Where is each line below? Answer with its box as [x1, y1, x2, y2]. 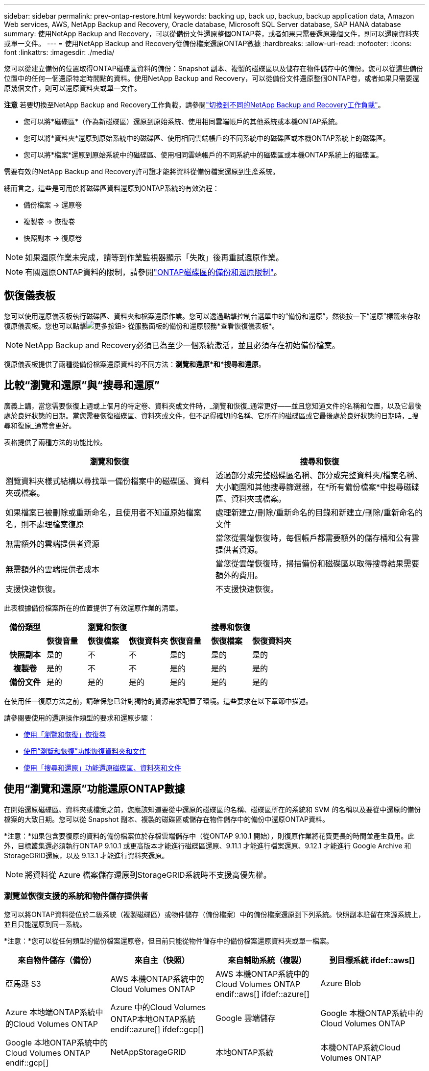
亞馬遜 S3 [5, 979, 41, 989]
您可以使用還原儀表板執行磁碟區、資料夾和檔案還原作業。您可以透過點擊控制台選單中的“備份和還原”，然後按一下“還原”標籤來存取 [4, 311, 421, 320]
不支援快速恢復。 [215, 584, 279, 594]
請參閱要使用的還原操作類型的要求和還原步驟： [4, 713, 155, 722]
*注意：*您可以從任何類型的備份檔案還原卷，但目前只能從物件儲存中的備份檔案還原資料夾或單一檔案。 [4, 937, 334, 945]
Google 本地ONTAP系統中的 [5, 1038, 108, 1048]
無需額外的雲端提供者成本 [5, 564, 100, 574]
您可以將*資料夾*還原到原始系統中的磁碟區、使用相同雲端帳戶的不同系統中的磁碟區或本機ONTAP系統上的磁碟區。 [24, 134, 390, 142]
